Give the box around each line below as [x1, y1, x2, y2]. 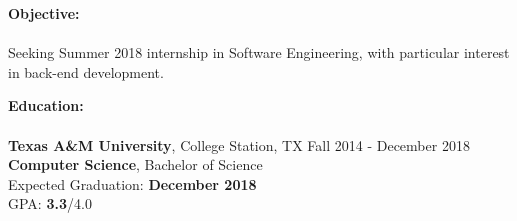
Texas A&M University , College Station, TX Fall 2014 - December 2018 [8, 134, 470, 155]
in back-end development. [8, 61, 164, 82]
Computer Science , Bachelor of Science [8, 154, 263, 175]
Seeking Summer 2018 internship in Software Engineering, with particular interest [8, 42, 510, 63]
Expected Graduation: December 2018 [8, 173, 257, 194]
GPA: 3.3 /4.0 [8, 193, 92, 214]
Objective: [8, 3, 80, 23]
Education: [8, 95, 84, 116]
